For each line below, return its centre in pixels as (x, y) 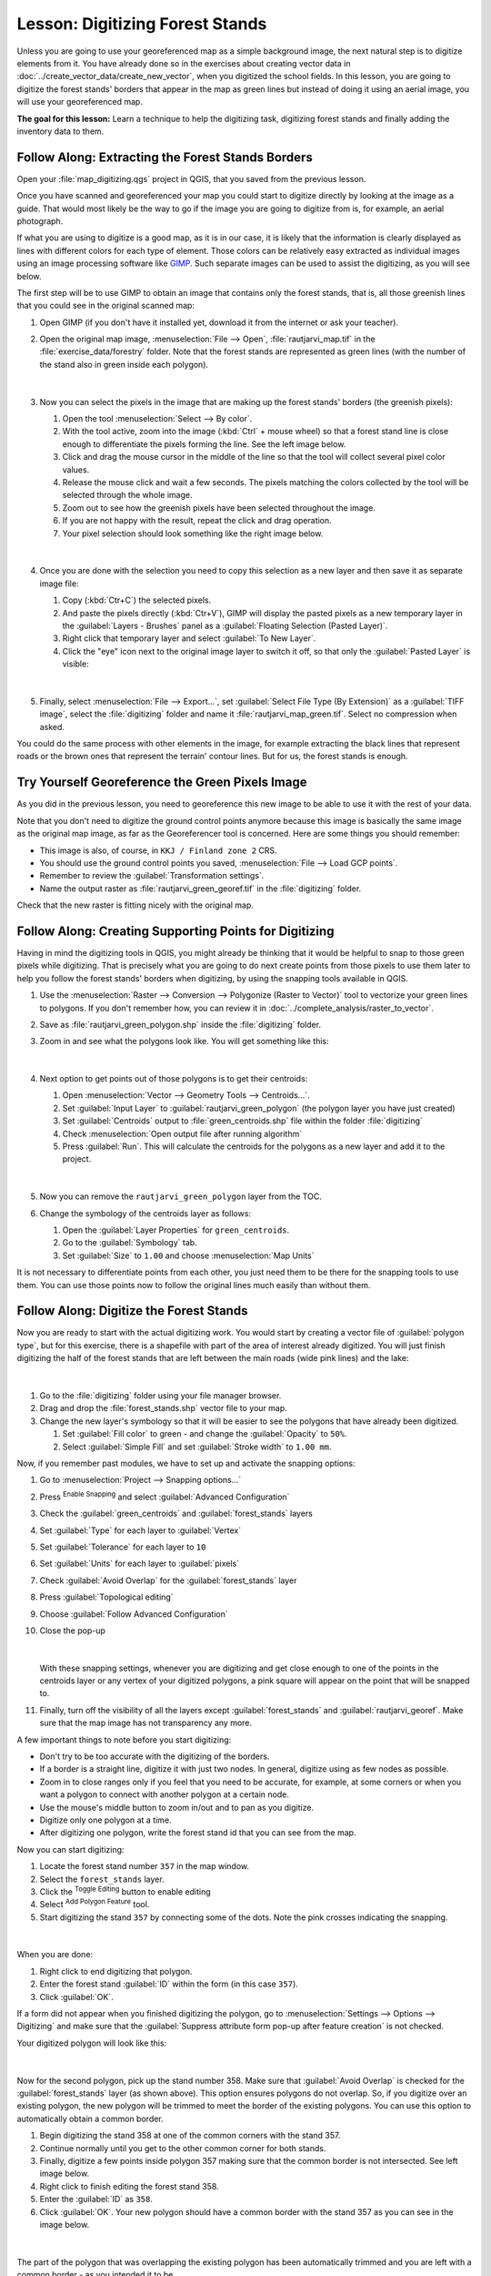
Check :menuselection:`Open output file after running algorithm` (182, 1133)
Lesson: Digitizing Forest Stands (142, 24)
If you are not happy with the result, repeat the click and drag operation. (197, 521)
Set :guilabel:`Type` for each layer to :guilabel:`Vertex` (140, 1530)
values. (76, 470)
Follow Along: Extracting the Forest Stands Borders (165, 157)
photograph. (40, 221)
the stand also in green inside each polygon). (124, 364)
